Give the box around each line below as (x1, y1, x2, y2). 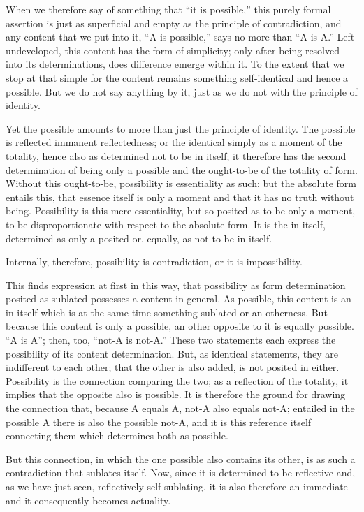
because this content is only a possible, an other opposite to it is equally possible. (6, 319, 354, 333)
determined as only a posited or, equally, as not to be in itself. (6, 231, 272, 245)
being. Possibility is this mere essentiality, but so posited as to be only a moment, (6, 203, 356, 218)
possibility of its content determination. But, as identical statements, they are (6, 346, 338, 360)
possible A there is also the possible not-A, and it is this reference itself (6, 414, 312, 429)
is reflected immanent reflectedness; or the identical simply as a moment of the (6, 135, 342, 149)
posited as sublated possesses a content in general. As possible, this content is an (6, 291, 351, 306)
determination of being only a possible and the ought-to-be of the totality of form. (6, 162, 358, 177)
